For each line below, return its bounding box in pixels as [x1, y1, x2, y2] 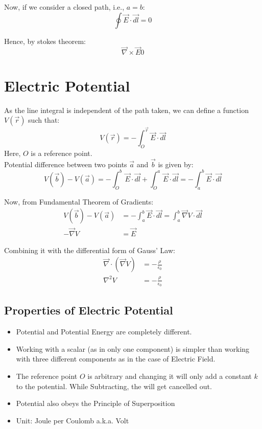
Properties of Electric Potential [4, 302, 173, 318]
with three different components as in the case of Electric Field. [16, 353, 216, 364]
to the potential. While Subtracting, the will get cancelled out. [16, 380, 212, 391]
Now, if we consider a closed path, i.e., [4, 2, 125, 12]
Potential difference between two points [4, 159, 127, 169]
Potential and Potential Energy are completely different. [16, 326, 192, 337]
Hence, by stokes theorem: [4, 35, 86, 46]
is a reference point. [31, 147, 92, 158]
